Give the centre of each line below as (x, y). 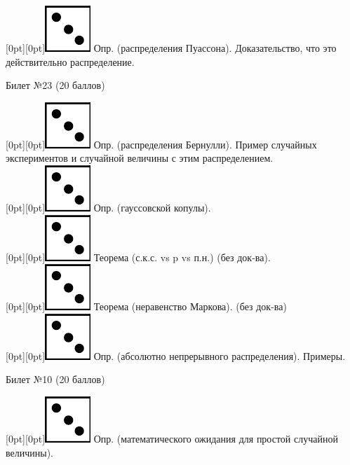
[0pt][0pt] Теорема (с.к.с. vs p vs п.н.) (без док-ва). (138, 257)
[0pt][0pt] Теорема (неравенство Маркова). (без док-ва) (146, 306)
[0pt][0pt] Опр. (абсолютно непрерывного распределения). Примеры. (176, 355)
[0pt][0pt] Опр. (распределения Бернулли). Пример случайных (161, 144)
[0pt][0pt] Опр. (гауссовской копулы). (108, 207)
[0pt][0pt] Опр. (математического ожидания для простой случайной (172, 438)
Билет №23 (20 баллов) (55, 85)
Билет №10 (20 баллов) (55, 379)
